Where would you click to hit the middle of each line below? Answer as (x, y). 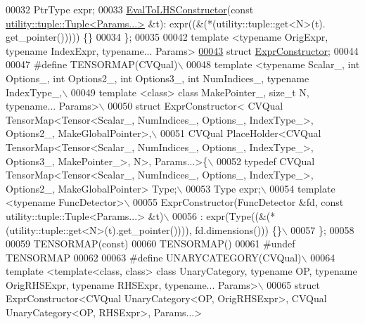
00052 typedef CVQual (265, 161)
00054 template (302, 188)
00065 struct (293, 284)
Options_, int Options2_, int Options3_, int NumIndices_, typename (158, 78)
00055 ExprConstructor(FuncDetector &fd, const (238, 202)
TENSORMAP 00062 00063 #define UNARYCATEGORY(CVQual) (154, 257)
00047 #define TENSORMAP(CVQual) (92, 64)
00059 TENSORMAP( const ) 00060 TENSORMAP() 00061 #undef (151, 244)
